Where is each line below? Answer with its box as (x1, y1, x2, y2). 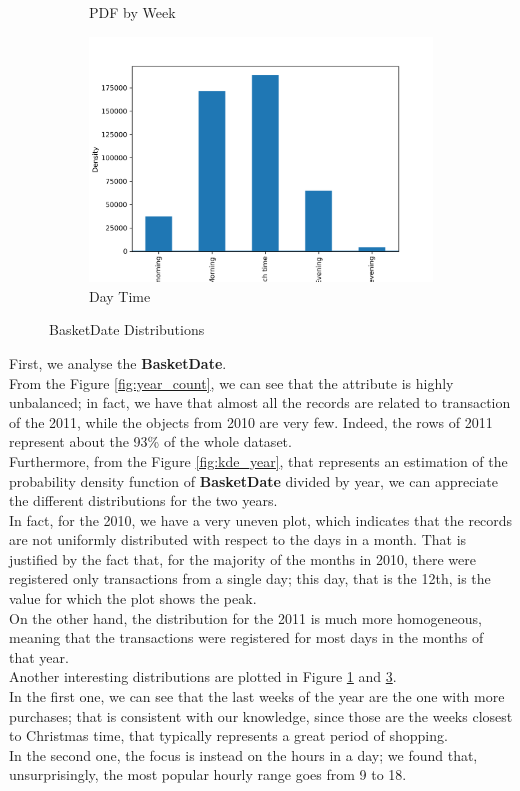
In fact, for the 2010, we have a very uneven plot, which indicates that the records (9, 509, 513, 530)
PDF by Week (89, 2, 176, 22)
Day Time (89, 285, 151, 306)
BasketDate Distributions (49, 319, 205, 340)
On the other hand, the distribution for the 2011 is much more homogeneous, (9, 607, 482, 628)
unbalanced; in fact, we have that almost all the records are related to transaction (9, 392, 511, 413)
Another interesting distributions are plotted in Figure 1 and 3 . (9, 666, 397, 687)
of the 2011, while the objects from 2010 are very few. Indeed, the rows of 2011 (9, 411, 493, 432)
